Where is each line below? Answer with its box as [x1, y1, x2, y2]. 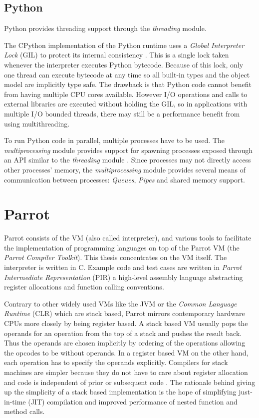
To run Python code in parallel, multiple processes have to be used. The [4, 135, 225, 145]
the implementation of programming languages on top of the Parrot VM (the [4, 242, 240, 252]
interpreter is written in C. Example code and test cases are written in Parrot [4, 262, 242, 272]
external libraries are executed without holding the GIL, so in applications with [4, 98, 248, 109]
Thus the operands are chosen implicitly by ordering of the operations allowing [4, 337, 246, 348]
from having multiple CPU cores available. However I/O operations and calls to [4, 88, 248, 99]
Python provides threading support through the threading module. [4, 23, 207, 33]
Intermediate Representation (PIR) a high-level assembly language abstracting [4, 271, 243, 282]
